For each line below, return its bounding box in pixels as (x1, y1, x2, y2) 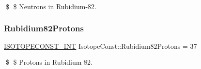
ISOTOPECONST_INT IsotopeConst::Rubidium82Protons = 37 (4, 41, 197, 51)
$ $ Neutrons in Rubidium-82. (5, 1, 96, 11)
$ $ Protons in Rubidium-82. (5, 57, 93, 67)
